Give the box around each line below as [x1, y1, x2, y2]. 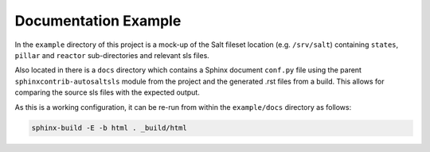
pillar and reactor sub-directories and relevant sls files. [14, 50, 210, 60]
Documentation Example [14, 12, 182, 29]
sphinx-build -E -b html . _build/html [31, 123, 187, 133]
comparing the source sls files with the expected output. [14, 88, 201, 97]
